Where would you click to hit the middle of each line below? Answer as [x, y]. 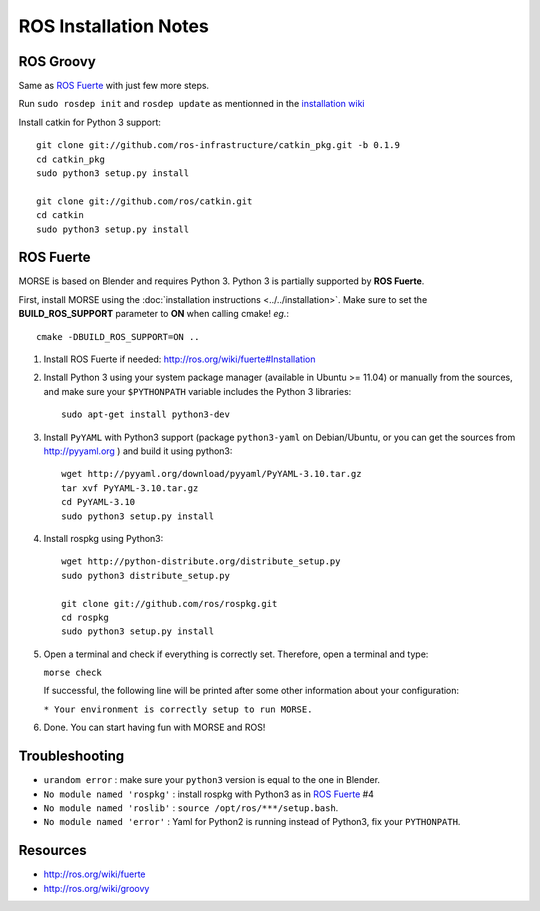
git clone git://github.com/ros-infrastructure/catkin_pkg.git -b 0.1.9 [218, 145]
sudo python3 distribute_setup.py [145, 575]
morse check [72, 673]
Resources [52, 850]
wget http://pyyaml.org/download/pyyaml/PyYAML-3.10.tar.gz [211, 474]
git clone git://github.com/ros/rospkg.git [169, 603]
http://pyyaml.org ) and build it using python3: [138, 451]
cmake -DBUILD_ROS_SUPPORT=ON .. [118, 336]
